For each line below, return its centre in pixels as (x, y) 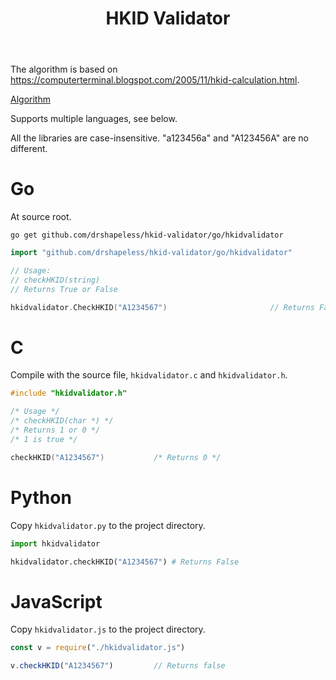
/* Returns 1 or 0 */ (55, 430)
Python (41, 497)
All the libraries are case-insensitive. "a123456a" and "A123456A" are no (159, 138)
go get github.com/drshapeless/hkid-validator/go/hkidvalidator (147, 235)
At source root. (41, 217)
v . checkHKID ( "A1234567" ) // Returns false (118, 666)
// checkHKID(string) (55, 280)
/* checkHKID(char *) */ (62, 421)
